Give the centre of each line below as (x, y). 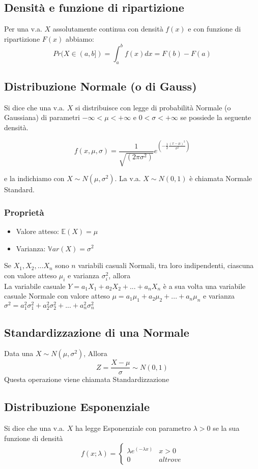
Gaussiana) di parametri (42, 117)
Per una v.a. (23, 29)
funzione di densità (34, 438)
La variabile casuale (35, 286)
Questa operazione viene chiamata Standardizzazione (87, 379)
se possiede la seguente (216, 117)
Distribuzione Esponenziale (77, 407)
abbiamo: (80, 38)
